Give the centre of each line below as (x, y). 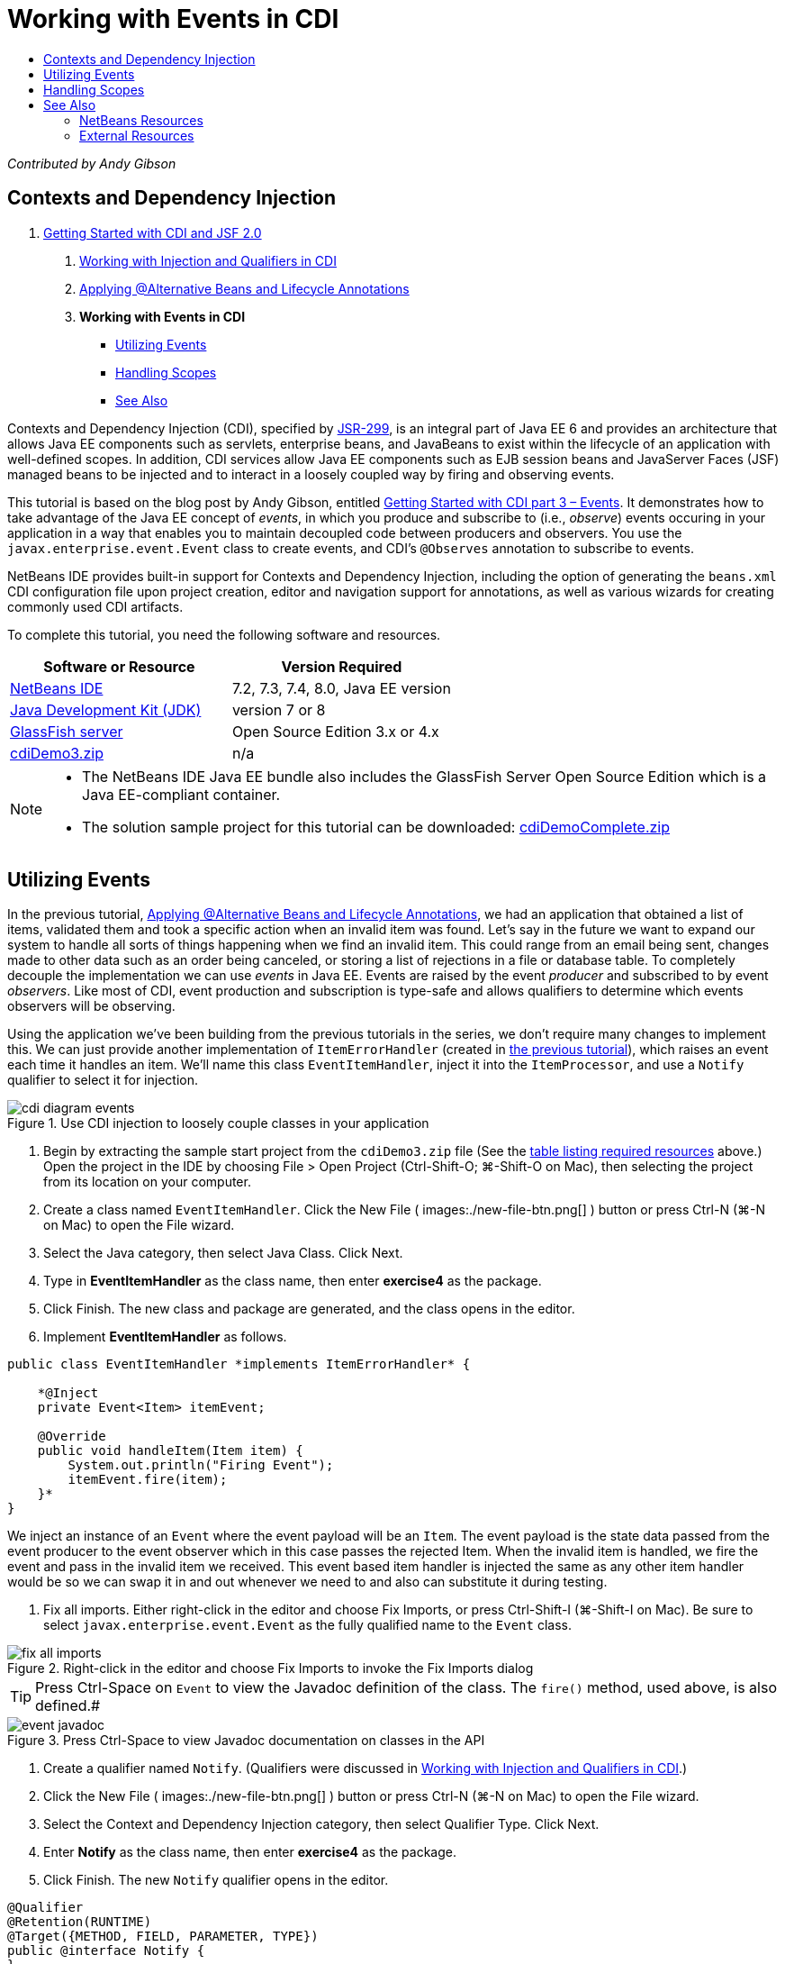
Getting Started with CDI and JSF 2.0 (153, 232)
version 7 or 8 (279, 709)
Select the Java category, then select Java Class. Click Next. (223, 1253)
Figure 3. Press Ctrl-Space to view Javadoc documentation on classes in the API (246, 1741)
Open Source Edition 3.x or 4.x (335, 731)
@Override (72, 1437)
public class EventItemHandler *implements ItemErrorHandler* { (239, 1364)
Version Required (342, 666)
